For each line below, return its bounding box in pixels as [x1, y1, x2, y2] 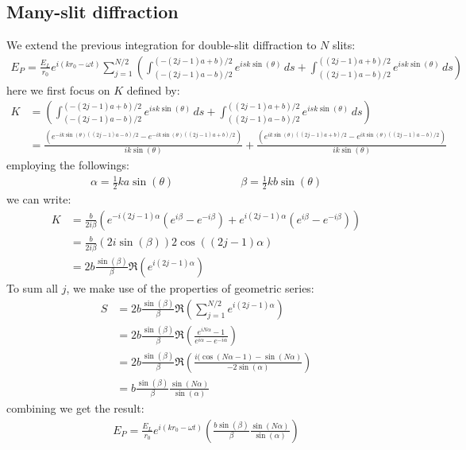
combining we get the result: [6, 400, 144, 417]
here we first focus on [6, 81, 110, 98]
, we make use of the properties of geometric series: [66, 279, 314, 296]
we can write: [6, 191, 71, 208]
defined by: [126, 81, 180, 98]
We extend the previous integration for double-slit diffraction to [6, 37, 317, 53]
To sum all [6, 279, 59, 296]
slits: [332, 37, 356, 53]
